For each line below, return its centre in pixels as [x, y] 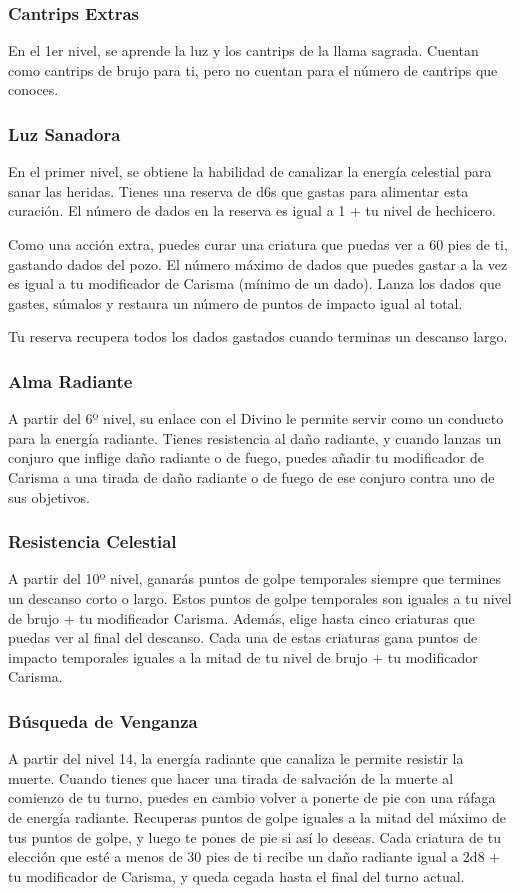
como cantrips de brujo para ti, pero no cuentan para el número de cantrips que [253, 69]
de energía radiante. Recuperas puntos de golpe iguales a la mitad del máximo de [257, 816]
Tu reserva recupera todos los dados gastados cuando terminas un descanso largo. [258, 336]
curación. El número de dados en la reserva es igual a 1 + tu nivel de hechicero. [252, 210]
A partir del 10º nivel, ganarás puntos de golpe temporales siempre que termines [254, 578]
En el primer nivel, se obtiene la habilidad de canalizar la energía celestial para [250, 171]
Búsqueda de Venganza [103, 720]
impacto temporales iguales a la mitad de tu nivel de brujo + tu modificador [243, 656]
